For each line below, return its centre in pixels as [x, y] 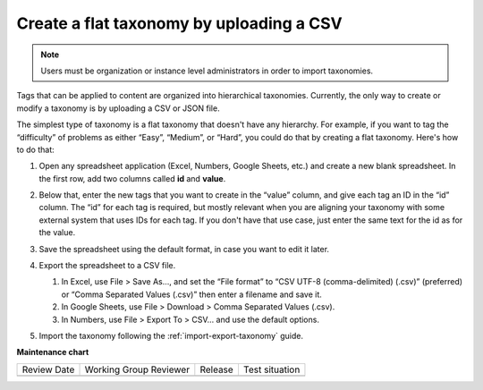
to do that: [36, 149]
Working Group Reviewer [137, 369]
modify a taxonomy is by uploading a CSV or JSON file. [118, 108]
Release [217, 369]
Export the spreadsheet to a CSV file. [107, 266]
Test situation [271, 369]
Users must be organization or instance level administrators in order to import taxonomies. [207, 71]
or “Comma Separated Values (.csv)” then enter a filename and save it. [191, 294]
